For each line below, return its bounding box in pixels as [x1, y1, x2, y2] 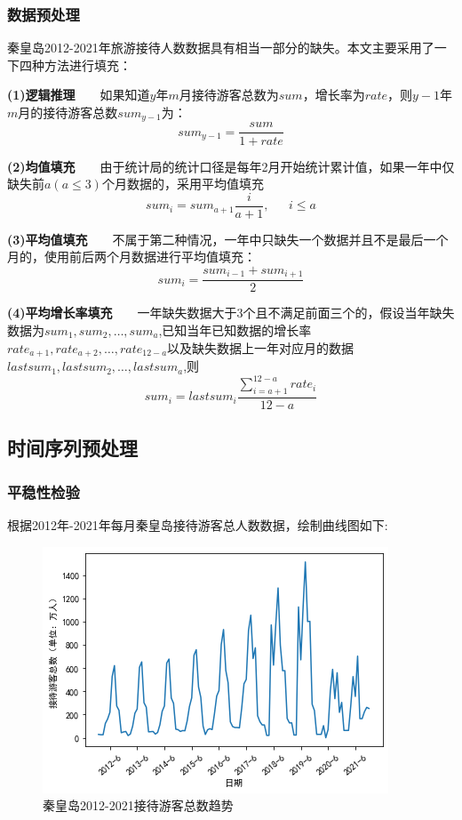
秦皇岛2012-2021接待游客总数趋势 [43, 796, 234, 815]
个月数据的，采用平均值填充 [101, 174, 264, 193]
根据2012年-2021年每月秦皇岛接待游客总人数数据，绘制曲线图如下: [7, 516, 388, 534]
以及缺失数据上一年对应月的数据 [167, 338, 354, 357]
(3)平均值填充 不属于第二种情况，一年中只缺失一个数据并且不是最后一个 [7, 229, 449, 248]
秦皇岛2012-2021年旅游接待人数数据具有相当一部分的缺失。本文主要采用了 [7, 38, 434, 57]
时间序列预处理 [7, 434, 138, 462]
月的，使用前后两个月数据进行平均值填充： [7, 247, 256, 266]
